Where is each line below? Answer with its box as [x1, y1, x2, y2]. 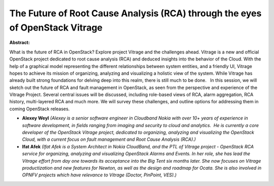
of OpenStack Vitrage [9, 22, 103, 33]
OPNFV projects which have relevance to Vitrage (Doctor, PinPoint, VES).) [22, 172, 177, 178]
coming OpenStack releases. [9, 106, 70, 112]
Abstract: [9, 40, 30, 46]
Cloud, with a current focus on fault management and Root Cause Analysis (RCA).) [22, 136, 196, 142]
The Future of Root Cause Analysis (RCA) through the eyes [9, 8, 262, 19]
